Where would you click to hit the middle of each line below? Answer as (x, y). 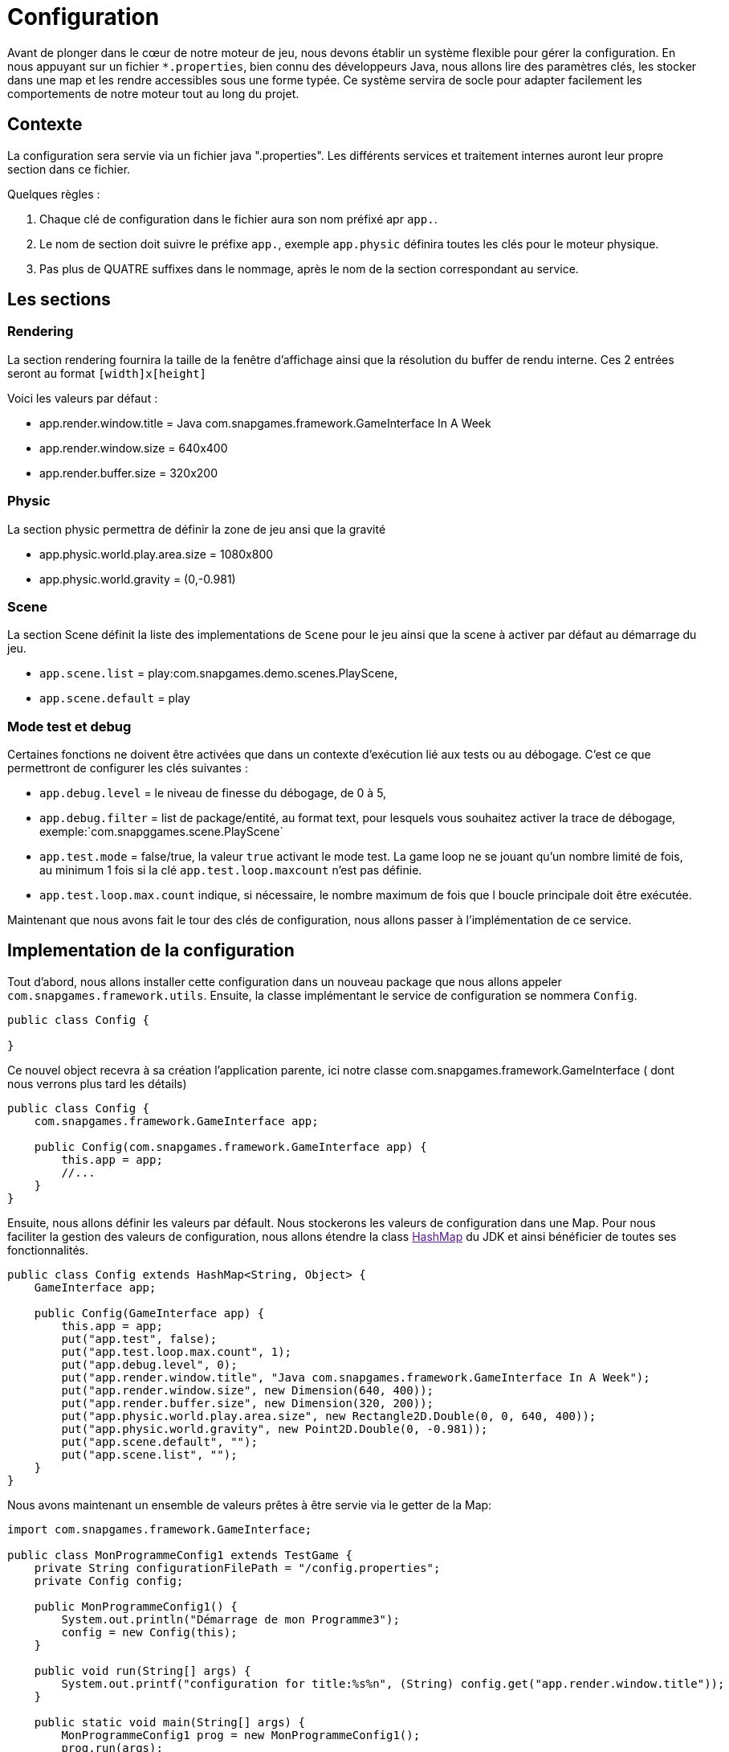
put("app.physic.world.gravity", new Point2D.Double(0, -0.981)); (275, 1429)
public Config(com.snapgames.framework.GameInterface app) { (230, 1146)
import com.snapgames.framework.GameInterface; (160, 1529)
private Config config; (109, 1580)
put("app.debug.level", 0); (149, 1364)
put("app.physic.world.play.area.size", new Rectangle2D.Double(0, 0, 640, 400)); (329, 1416)
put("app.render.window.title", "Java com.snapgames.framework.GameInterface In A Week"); (356, 1377)
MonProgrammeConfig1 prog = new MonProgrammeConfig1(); (241, 1735)
